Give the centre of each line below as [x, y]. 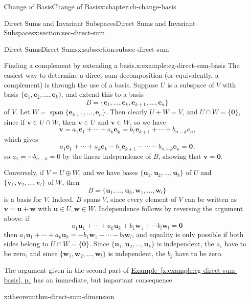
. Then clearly [126, 112]
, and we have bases [108, 172]
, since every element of [141, 199]
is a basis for [23, 199]
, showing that [180, 156]
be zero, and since [31, 253]
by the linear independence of [107, 156]
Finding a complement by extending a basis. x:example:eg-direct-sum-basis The [122, 65]
